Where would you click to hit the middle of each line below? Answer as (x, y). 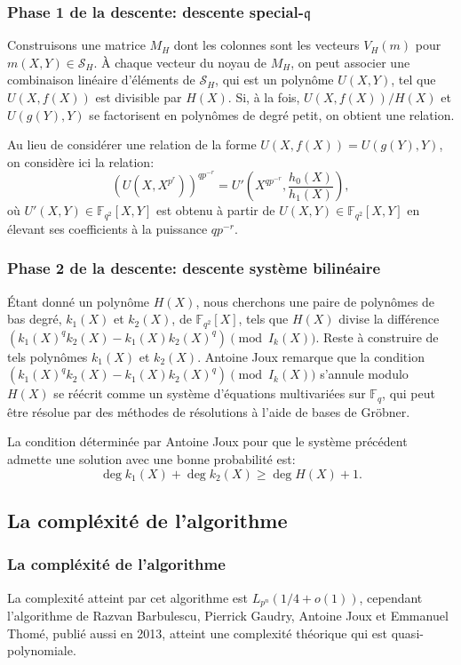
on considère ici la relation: (81, 161)
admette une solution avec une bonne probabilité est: (151, 458)
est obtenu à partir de (215, 210)
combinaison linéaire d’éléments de (101, 80)
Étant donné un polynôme (79, 301)
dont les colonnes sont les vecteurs (266, 45)
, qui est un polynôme (274, 80)
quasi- (407, 633)
